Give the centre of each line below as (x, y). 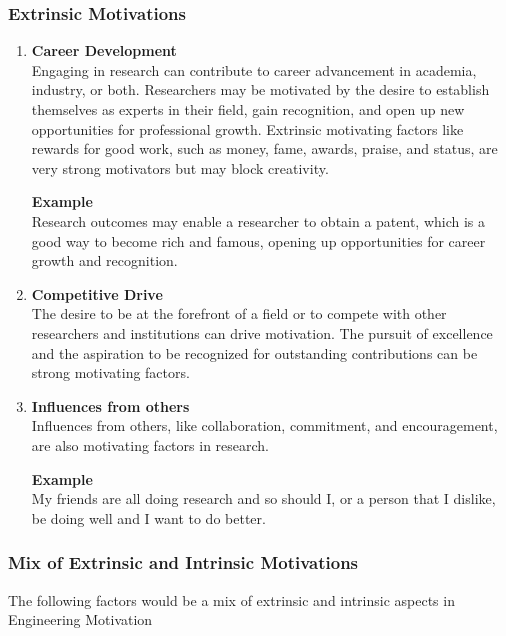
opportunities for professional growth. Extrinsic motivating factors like (247, 128)
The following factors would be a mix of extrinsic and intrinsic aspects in (231, 599)
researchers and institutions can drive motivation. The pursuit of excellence (262, 332)
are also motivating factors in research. (150, 444)
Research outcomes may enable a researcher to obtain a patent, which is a (258, 220)
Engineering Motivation (80, 619)
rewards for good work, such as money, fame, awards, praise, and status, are (264, 148)
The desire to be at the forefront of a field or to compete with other (239, 313)
